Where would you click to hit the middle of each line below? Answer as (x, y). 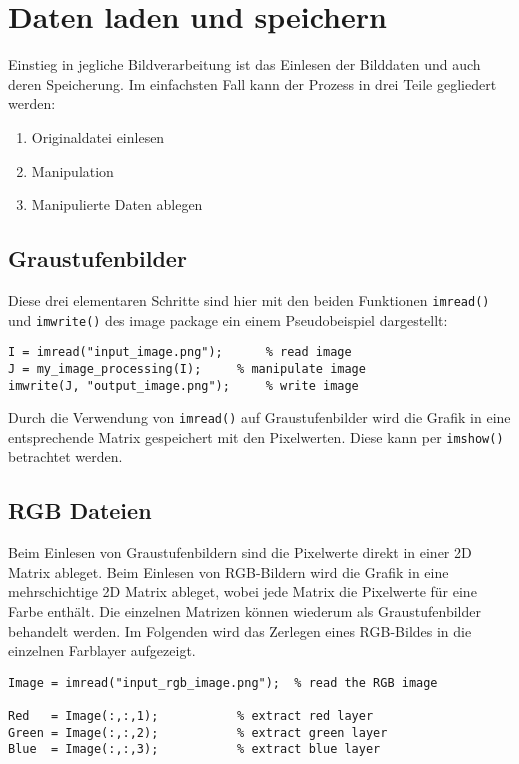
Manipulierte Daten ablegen (117, 204)
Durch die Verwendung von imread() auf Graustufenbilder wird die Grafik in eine (259, 417)
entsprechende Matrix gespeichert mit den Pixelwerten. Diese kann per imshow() (256, 436)
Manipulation (72, 170)
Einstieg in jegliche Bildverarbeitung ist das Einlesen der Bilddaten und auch (244, 64)
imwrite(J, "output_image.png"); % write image (183, 385)
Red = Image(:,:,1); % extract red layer (191, 716)
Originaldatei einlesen (98, 136)
